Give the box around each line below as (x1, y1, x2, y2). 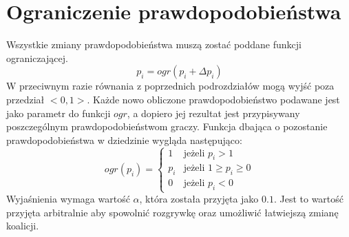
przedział (6, 92, 45, 106)
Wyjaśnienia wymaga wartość (6, 192, 130, 206)
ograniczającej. (6, 50, 68, 65)
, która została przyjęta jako (139, 192, 259, 206)
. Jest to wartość (273, 192, 344, 206)
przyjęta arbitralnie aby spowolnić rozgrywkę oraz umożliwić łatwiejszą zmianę (6, 205, 339, 219)
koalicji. (6, 218, 39, 233)
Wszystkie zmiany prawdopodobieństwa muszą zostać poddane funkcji (6, 37, 302, 52)
